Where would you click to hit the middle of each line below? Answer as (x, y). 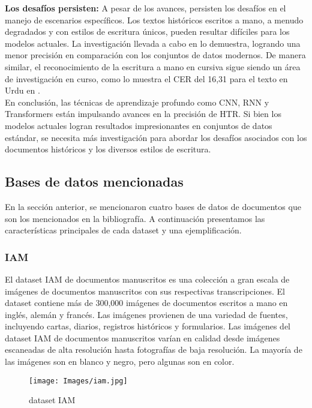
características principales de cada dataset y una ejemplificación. (123, 230)
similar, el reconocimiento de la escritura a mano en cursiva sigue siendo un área (153, 66)
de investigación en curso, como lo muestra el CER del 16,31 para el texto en (146, 78)
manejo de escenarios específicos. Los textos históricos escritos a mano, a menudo (154, 19)
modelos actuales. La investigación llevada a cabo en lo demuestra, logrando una (153, 43)
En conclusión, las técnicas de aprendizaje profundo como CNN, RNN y (137, 102)
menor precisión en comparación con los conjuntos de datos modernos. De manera (155, 55)
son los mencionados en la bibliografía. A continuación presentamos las (135, 218)
